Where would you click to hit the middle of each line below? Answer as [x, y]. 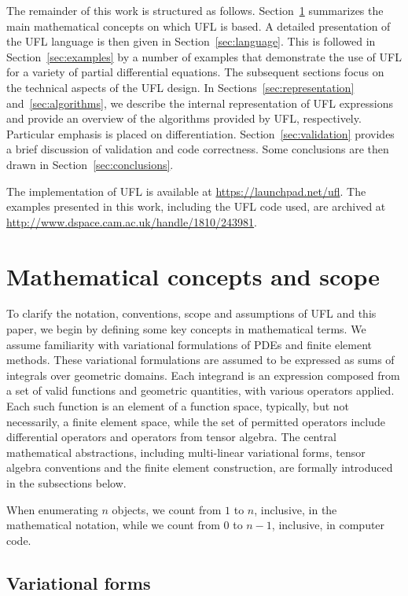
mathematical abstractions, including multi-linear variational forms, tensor [186, 452]
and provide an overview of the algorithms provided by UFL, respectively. [184, 118]
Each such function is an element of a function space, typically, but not [178, 406]
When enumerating [52, 509]
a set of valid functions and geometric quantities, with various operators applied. [200, 390]
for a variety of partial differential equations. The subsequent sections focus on [195, 72]
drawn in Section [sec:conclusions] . [90, 164]
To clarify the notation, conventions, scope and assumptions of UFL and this [191, 313]
